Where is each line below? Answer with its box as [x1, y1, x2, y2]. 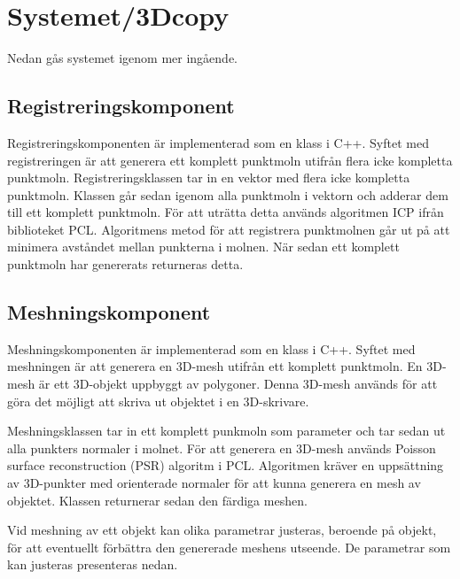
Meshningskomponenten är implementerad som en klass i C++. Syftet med [7, 339, 416, 358]
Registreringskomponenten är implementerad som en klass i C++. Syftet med [7, 133, 429, 151]
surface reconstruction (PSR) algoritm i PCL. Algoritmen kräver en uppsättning [7, 456, 444, 475]
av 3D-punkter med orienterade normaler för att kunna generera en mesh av [7, 474, 421, 492]
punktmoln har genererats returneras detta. [7, 255, 244, 274]
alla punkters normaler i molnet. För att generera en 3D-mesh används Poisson [7, 438, 436, 457]
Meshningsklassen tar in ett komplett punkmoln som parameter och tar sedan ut [7, 421, 446, 440]
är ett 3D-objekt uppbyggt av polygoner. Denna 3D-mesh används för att [38, 374, 438, 393]
